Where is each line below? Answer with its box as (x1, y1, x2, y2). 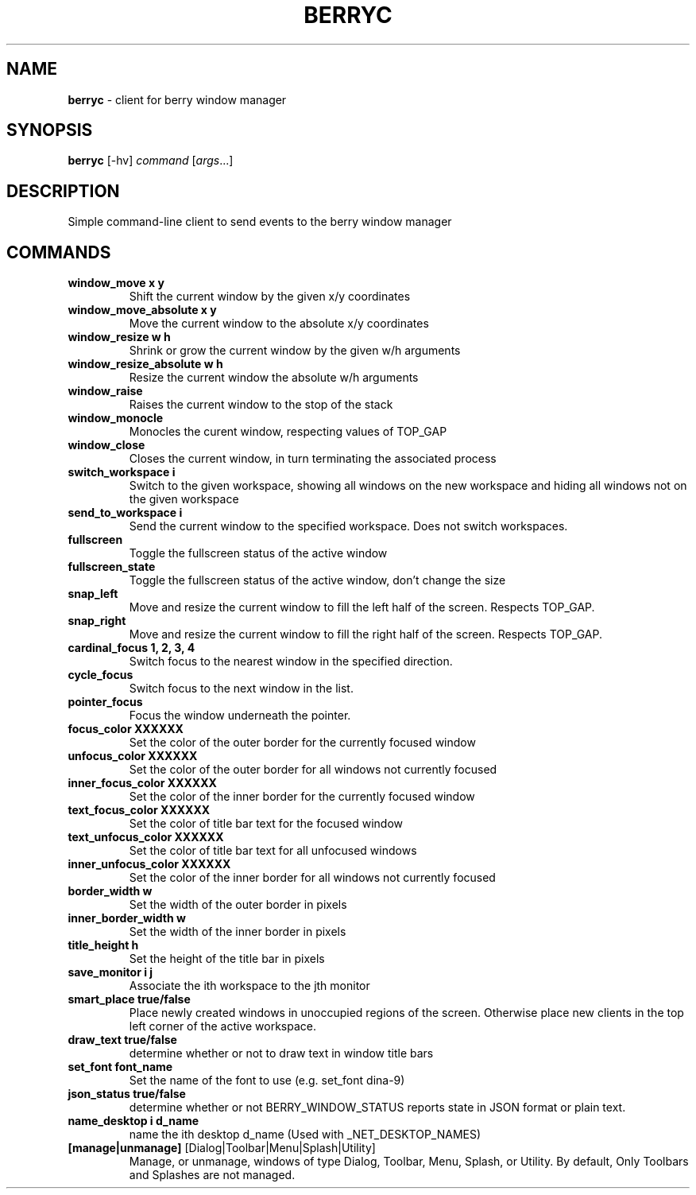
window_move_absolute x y (68, 303, 217, 317)
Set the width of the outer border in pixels (129, 898, 347, 912)
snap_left (68, 587, 118, 601)
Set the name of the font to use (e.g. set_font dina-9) (129, 1073, 405, 1088)
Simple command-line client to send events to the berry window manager (68, 215, 452, 229)
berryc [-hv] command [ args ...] (68, 153, 234, 168)
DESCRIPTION (6, 180, 120, 201)
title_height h (68, 938, 139, 953)
